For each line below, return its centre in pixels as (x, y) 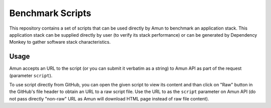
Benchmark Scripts (50, 13)
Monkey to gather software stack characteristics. (60, 42)
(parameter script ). (31, 75)
